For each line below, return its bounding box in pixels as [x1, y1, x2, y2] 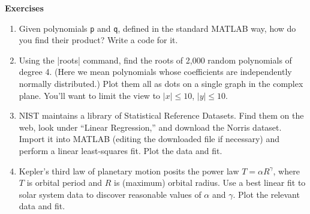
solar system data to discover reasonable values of [19, 188, 201, 200]
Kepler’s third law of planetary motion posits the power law [19, 164, 239, 177]
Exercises [5, 2, 44, 14]
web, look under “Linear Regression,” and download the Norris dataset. [19, 120, 282, 133]
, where [273, 164, 300, 177]
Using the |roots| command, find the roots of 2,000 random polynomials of [19, 53, 292, 66]
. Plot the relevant [233, 188, 300, 200]
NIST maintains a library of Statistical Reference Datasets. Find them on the [19, 109, 304, 122]
